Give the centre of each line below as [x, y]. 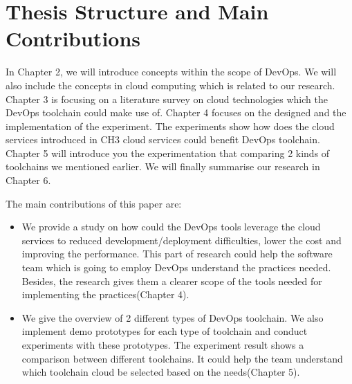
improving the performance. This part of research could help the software [177, 254]
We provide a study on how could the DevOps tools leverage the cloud [171, 227]
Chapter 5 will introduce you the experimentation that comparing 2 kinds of [168, 153]
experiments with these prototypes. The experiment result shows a [163, 345]
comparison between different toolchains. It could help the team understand [182, 358]
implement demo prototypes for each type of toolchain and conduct [165, 331]
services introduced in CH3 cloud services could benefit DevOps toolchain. [163, 139]
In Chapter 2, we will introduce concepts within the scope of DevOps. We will [171, 72]
